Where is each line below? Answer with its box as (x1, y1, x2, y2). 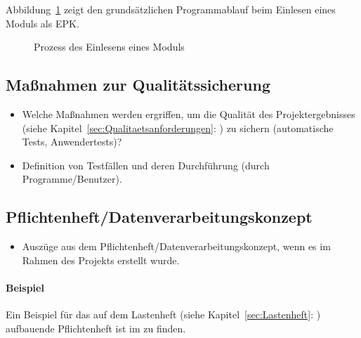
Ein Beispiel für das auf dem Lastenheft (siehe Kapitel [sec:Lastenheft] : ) (6, 307, 321, 322)
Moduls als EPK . (6, 15, 79, 30)
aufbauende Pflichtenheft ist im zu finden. (6, 320, 186, 335)
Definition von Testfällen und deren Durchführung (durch (22, 157, 270, 172)
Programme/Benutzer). (22, 171, 122, 186)
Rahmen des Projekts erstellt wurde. (22, 252, 180, 267)
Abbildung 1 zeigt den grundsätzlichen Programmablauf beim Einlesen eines (6, 2, 336, 16)
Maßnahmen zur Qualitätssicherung (6, 74, 270, 96)
